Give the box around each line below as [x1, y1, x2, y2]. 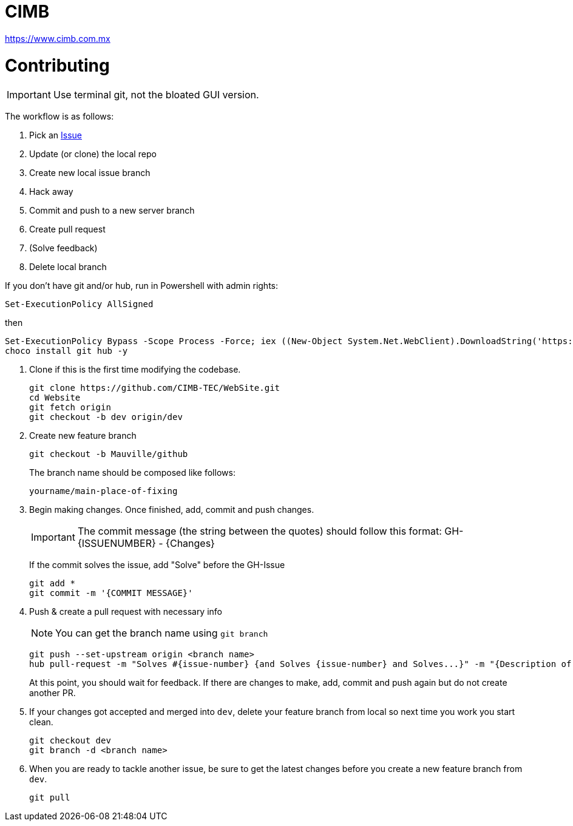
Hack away [29, 186, 73, 197]
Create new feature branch [29, 430, 137, 441]
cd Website [29, 393, 81, 403]
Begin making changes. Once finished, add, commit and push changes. [29, 504, 314, 515]
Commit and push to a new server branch [29, 205, 195, 216]
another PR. [29, 688, 76, 699]
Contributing [5, 55, 110, 76]
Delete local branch [29, 262, 107, 273]
